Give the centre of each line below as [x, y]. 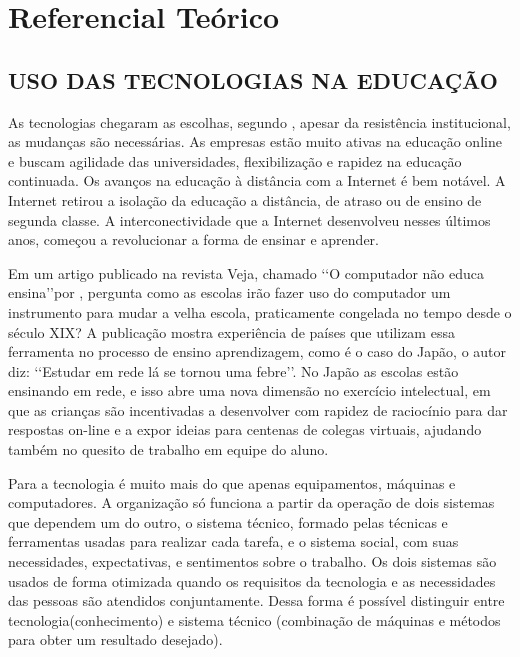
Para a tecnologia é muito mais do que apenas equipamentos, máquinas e [232, 482]
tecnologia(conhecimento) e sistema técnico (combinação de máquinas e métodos [254, 619]
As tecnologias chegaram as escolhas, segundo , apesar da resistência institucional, [259, 121]
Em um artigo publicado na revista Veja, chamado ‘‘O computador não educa [246, 272]
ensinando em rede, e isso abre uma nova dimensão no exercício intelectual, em [249, 390]
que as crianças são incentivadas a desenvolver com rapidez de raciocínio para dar [258, 409]
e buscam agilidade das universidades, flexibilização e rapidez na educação [235, 160]
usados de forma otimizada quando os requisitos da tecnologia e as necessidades [252, 580]
